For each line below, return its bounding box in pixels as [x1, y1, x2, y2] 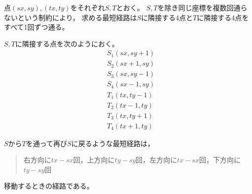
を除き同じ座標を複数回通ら [157, 2, 248, 12]
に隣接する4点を [197, 12, 249, 22]
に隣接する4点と [141, 12, 193, 22]
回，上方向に [73, 155, 115, 165]
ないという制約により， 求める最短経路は [4, 12, 137, 22]
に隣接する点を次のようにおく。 [15, 38, 119, 48]
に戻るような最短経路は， [71, 138, 154, 148]
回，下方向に [199, 155, 241, 165]
